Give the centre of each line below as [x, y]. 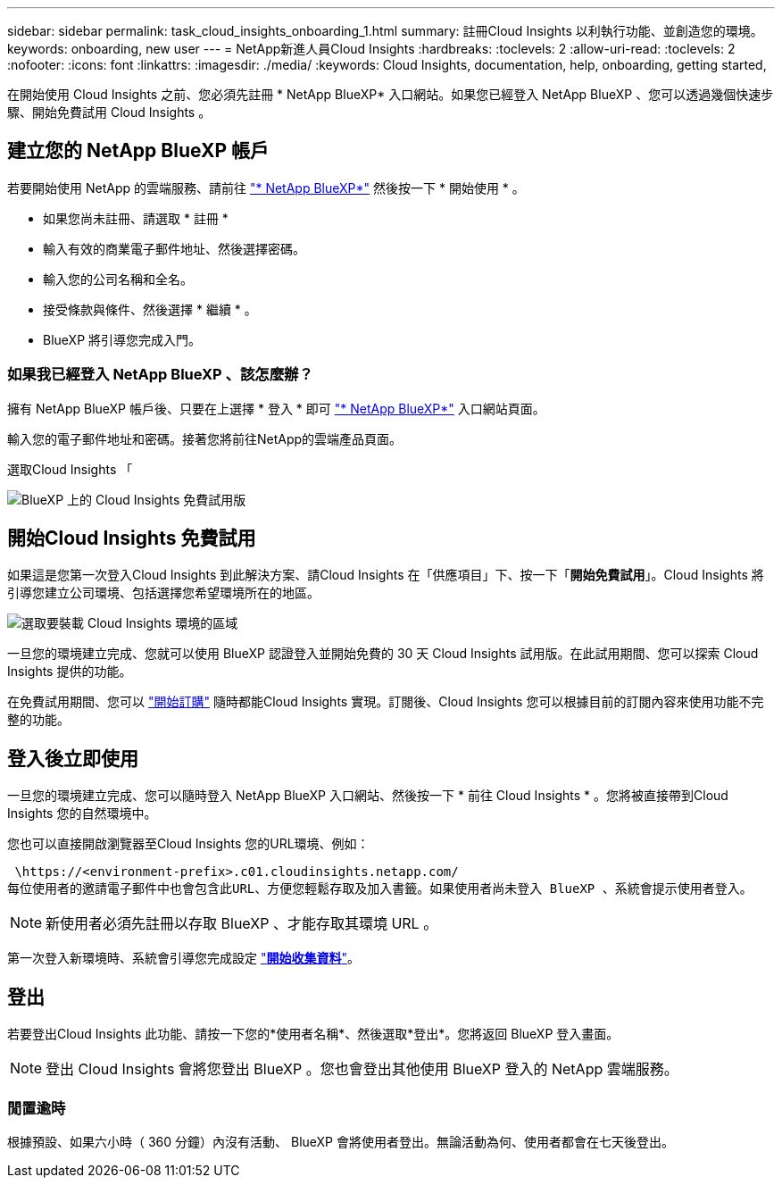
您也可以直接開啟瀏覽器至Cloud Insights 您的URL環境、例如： [188, 844]
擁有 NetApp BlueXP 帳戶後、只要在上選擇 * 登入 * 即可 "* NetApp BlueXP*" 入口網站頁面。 [276, 408]
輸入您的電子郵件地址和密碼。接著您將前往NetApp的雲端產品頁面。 [205, 438]
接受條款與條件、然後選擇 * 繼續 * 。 [150, 309]
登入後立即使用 [73, 758]
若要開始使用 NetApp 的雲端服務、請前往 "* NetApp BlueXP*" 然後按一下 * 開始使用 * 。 [266, 188]
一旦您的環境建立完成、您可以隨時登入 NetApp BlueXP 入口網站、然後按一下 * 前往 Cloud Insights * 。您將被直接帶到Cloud [368, 796]
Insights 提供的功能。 [70, 672]
